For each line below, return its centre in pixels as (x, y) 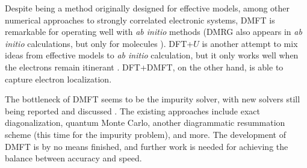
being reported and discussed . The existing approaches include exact (133, 110)
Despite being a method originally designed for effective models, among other (147, 8)
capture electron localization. (58, 79)
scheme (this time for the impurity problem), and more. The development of (145, 134)
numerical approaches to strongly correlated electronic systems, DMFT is (140, 20)
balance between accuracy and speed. (73, 158)
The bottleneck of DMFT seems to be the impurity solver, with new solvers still (153, 99)
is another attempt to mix (250, 43)
